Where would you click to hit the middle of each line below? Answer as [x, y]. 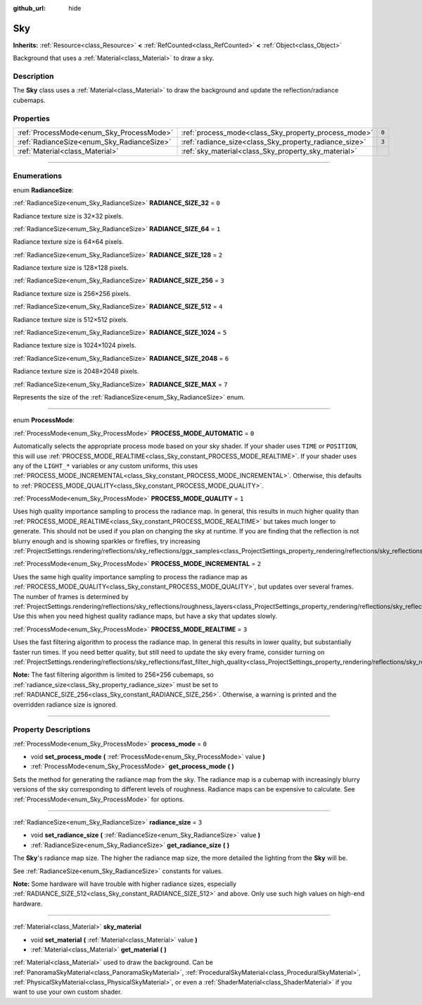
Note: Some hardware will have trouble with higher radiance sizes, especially [125, 884]
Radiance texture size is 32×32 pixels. [68, 216]
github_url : [29, 8]
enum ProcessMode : [44, 420]
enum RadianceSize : [43, 190]
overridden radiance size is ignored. [65, 704]
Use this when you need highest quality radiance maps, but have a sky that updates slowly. [145, 616]
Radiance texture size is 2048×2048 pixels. [76, 371]
